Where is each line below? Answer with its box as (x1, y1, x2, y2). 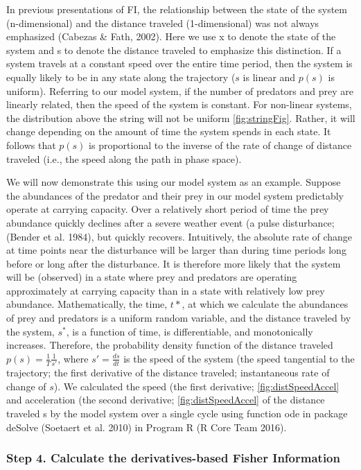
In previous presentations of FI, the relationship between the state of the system (6, 2, 347, 16)
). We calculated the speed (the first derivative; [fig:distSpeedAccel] (53, 378, 340, 393)
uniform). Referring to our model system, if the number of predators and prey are (6, 83, 353, 98)
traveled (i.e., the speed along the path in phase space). (6, 151, 242, 166)
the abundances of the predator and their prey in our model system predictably (6, 188, 344, 202)
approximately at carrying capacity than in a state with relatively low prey (6, 283, 325, 297)
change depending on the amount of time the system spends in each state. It (6, 124, 331, 139)
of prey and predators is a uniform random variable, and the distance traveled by (6, 311, 351, 325)
